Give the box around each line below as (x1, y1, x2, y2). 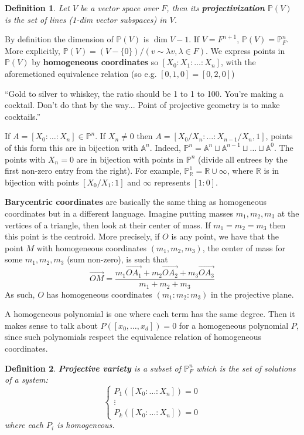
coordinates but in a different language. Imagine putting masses (5, 207, 234, 219)
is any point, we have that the (171, 230, 279, 242)
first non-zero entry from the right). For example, (5, 164, 182, 177)
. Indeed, (149, 141, 181, 153)
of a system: (5, 373, 48, 386)
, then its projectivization (166, 2, 265, 14)
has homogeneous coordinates (46, 288, 152, 300)
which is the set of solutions (196, 362, 296, 374)
